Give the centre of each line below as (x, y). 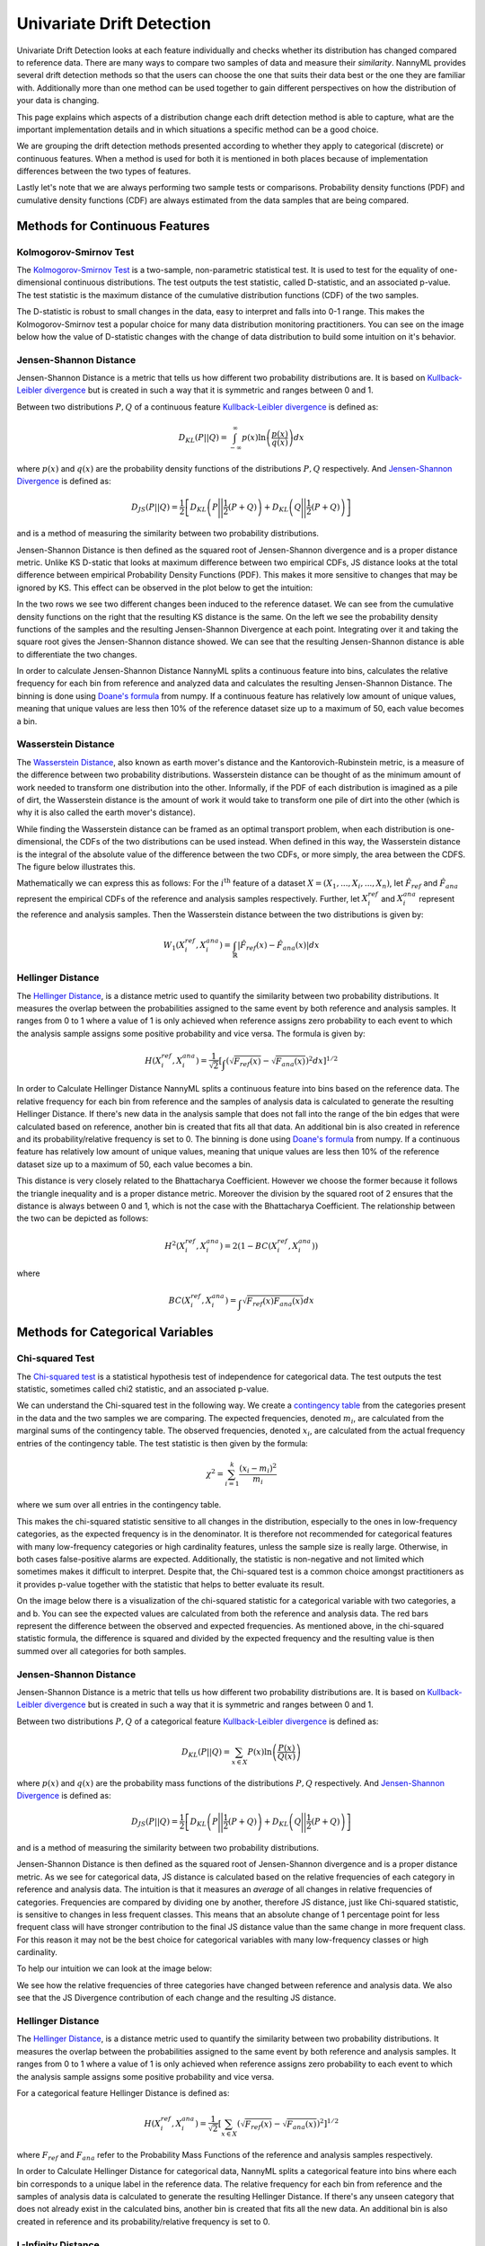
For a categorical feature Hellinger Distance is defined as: (123, 2092)
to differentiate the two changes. (77, 654)
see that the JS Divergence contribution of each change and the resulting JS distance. (176, 1998)
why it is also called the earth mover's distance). (106, 812)
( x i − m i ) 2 (258, 1468)
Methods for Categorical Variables (115, 1333)
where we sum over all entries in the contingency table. (119, 1505)
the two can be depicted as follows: (83, 1218)
